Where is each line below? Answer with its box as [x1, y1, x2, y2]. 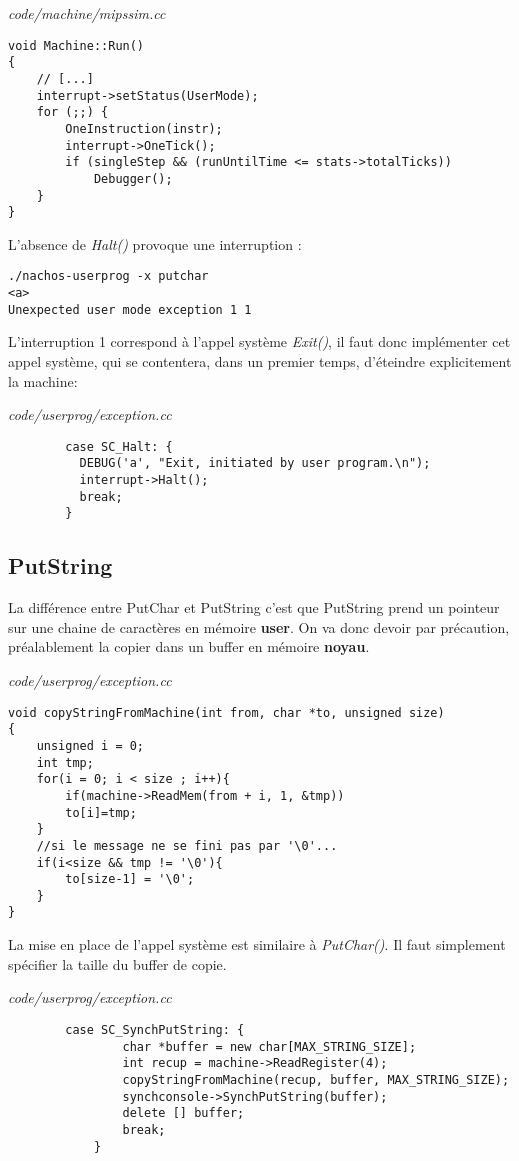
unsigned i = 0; [36, 738, 145, 753]
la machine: [8, 370, 78, 391]
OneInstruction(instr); [65, 121, 223, 136]
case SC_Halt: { [65, 439, 173, 454]
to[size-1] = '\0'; [65, 872, 195, 887]
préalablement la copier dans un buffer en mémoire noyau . [8, 636, 370, 657]
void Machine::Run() [8, 38, 145, 53]
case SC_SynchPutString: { [65, 1022, 245, 1037]
